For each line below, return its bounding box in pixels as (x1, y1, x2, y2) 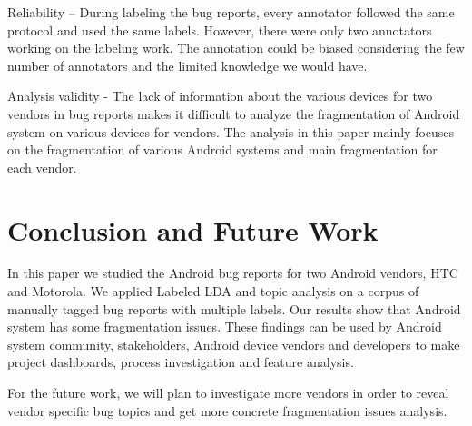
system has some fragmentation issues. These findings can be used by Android (7, 317, 442, 336)
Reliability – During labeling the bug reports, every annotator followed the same (7, 3, 455, 21)
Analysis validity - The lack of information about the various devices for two (7, 86, 433, 105)
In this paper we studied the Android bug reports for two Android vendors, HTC (7, 263, 458, 282)
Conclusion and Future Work (7, 211, 379, 248)
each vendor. (7, 157, 77, 176)
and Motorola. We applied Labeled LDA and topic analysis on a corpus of (7, 282, 419, 301)
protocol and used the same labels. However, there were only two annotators (7, 20, 432, 39)
